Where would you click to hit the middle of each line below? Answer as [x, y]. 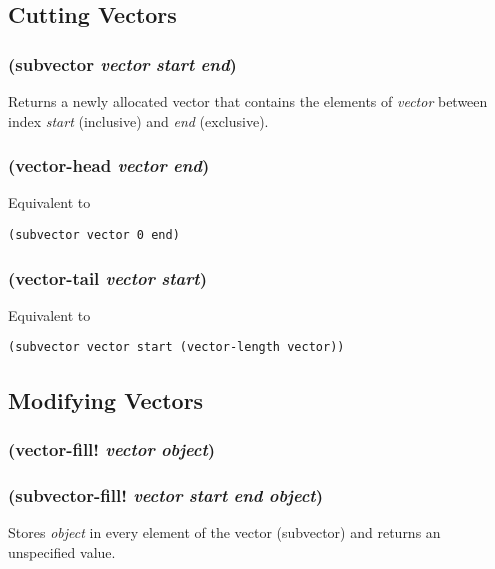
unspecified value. [62, 551]
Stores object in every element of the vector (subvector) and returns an [224, 531]
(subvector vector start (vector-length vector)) [176, 347]
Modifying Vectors [106, 399]
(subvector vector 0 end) [94, 235]
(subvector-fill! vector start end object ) [165, 494]
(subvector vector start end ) [122, 63]
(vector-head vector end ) [109, 165]
